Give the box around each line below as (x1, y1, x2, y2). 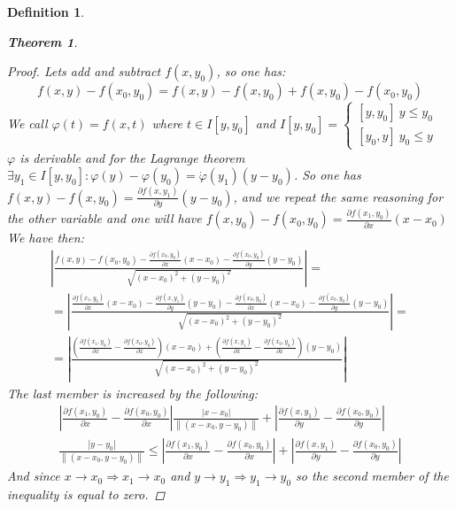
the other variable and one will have (7, 209, 202, 228)
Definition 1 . (7, 3, 85, 20)
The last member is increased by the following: (7, 383, 259, 402)
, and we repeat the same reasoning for (233, 187, 444, 205)
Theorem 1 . (7, 32, 78, 50)
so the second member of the (296, 467, 449, 485)
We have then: (7, 228, 84, 247)
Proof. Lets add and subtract (7, 62, 161, 81)
